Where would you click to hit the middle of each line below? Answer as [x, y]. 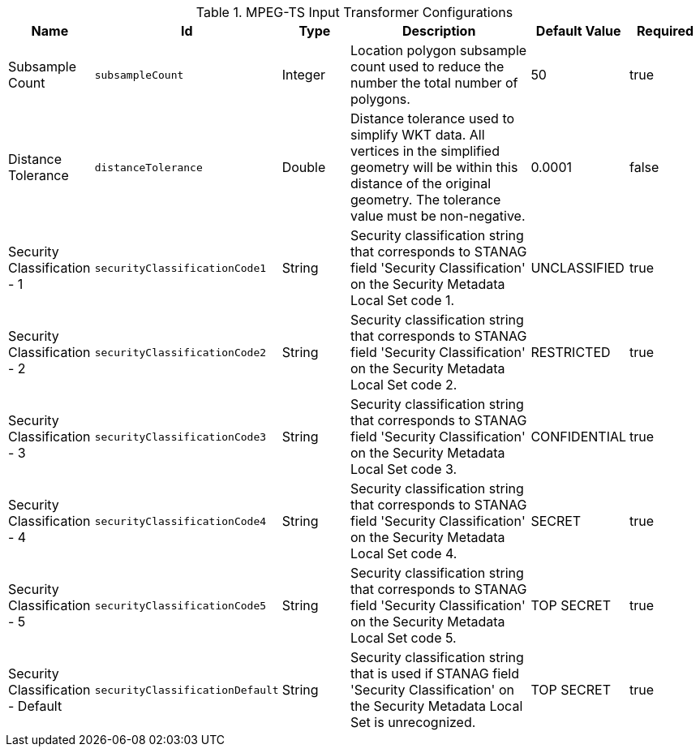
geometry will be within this [434, 167]
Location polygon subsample [438, 50]
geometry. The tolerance [425, 200]
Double [304, 167]
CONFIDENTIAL [579, 437]
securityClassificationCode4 [180, 521]
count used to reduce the [427, 67]
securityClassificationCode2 [180, 352]
